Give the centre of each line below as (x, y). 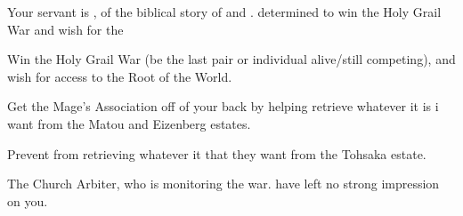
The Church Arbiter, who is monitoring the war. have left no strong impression (223, 184)
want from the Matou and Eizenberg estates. (129, 123)
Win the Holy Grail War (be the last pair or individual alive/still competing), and (231, 59)
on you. (28, 200)
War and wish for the (65, 29)
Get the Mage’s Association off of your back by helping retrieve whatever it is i (223, 106)
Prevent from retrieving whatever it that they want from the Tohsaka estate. (217, 153)
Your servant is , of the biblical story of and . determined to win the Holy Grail (224, 12)
